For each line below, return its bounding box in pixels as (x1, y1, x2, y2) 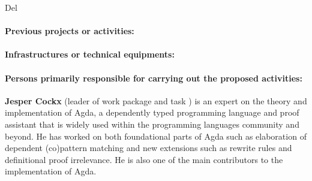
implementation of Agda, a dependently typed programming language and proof (5, 106, 299, 119)
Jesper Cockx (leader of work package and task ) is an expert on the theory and (5, 94, 307, 107)
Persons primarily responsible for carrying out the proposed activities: (5, 71, 302, 84)
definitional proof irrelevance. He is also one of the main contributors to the (5, 153, 283, 165)
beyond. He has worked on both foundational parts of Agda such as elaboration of (5, 129, 307, 142)
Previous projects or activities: (5, 25, 134, 37)
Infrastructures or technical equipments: (5, 48, 175, 61)
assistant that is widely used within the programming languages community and (5, 117, 299, 130)
